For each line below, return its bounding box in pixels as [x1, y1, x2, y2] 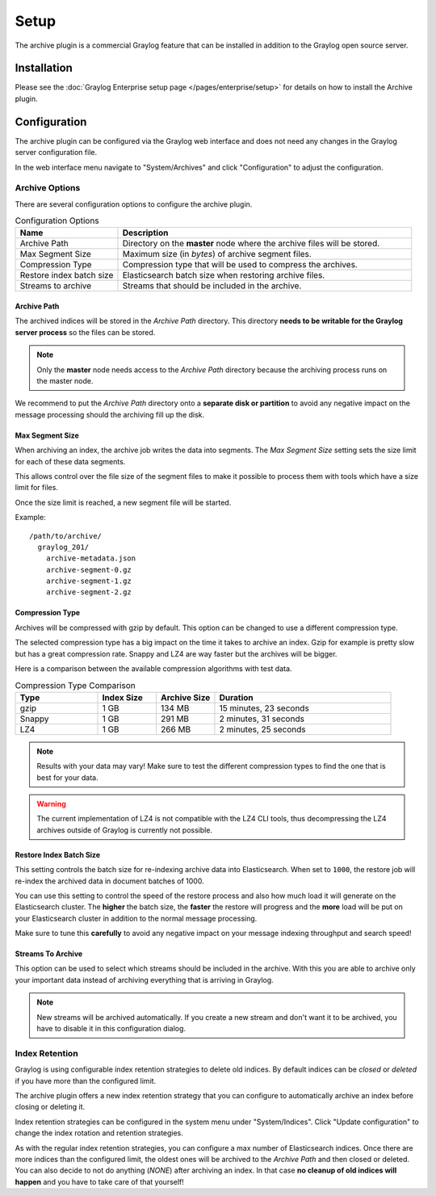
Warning [36, 799, 66, 808]
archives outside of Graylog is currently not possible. [36, 825, 213, 835]
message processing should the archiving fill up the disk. [15, 409, 205, 419]
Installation [15, 61, 73, 75]
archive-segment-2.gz [45, 588, 132, 597]
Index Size [102, 691, 143, 703]
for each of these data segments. [15, 456, 126, 466]
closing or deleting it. [15, 1102, 86, 1112]
